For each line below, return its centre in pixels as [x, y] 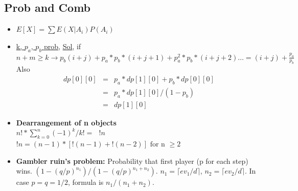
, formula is [86, 182]
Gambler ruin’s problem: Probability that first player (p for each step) [132, 161]
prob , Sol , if [63, 46]
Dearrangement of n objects [66, 122]
